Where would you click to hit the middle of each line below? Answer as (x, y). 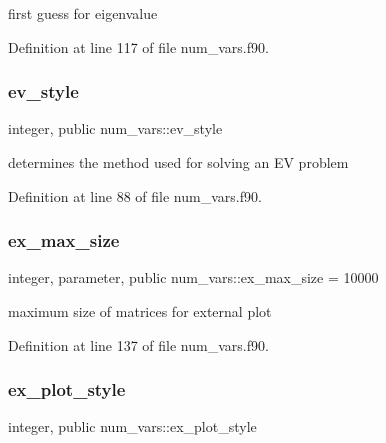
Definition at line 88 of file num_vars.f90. (135, 195)
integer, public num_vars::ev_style (115, 128)
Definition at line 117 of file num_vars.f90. (138, 46)
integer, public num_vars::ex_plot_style (132, 426)
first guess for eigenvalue (83, 13)
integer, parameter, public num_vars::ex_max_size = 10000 (193, 277)
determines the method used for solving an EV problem (178, 162)
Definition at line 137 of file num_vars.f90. (138, 344)
